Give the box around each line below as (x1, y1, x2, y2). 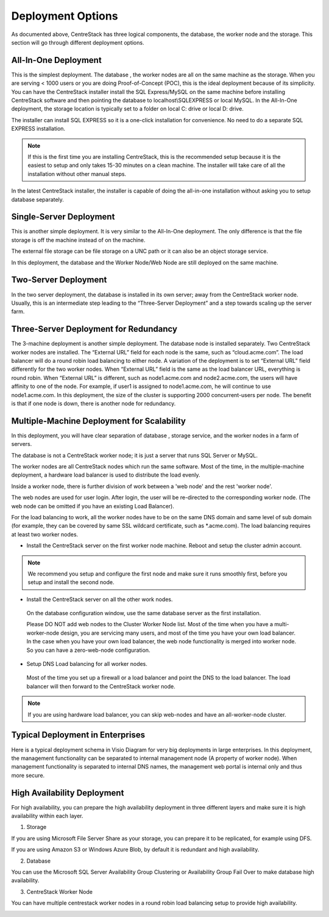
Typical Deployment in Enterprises (11, 730, 146, 740)
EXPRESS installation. (11, 125, 66, 133)
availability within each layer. (11, 812, 83, 819)
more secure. (11, 772, 45, 779)
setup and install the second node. (27, 579, 115, 586)
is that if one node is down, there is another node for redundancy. (11, 400, 176, 407)
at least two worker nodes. (11, 530, 79, 538)
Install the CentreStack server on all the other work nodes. (26, 596, 173, 603)
